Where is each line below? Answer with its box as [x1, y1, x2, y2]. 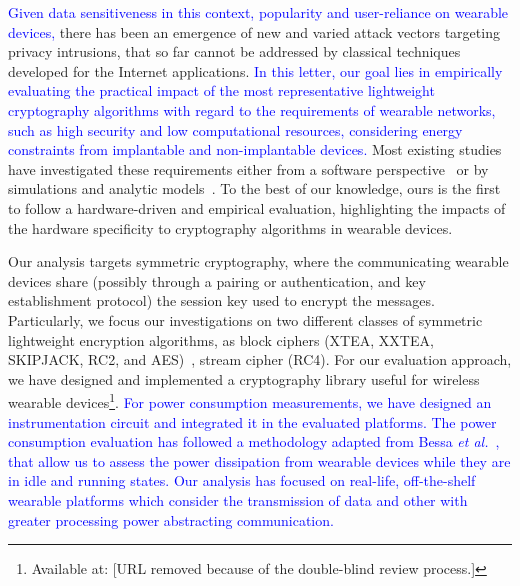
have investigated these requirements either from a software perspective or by [8, 158, 489, 179]
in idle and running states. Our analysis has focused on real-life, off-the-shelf [8, 470, 476, 491]
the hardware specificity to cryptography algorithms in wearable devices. [8, 217, 453, 238]
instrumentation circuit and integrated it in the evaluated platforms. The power [8, 411, 497, 432]
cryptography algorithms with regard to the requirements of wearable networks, [8, 99, 496, 120]
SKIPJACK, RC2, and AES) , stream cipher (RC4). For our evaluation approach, [8, 349, 512, 370]
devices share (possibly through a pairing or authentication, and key [8, 270, 426, 291]
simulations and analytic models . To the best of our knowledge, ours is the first [8, 178, 501, 199]
